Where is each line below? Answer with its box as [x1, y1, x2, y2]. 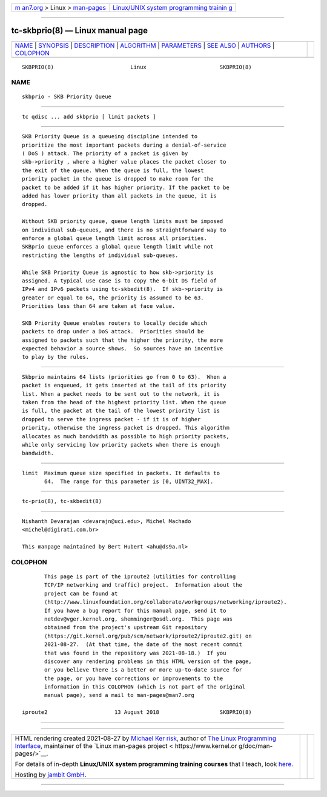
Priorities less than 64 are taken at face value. [22, 303, 176, 310]
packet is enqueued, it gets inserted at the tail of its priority [22, 382, 226, 389]
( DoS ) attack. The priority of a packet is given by [22, 150, 188, 157]
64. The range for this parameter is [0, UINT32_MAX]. [44, 478, 214, 485]
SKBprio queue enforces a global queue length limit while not [22, 243, 214, 250]
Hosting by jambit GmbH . [15, 770, 87, 779]
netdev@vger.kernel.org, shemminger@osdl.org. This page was [44, 615, 233, 622]
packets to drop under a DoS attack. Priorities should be [22, 328, 204, 335]
